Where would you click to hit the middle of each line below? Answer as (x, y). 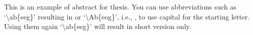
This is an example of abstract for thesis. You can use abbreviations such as (120, 6)
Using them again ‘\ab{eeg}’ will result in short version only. (98, 26)
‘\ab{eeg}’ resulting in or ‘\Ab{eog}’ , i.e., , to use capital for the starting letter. (127, 16)
